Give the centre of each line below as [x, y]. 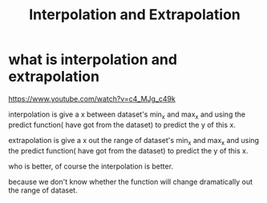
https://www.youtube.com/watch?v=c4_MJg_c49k [92, 98]
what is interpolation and [93, 60]
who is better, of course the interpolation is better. [91, 166]
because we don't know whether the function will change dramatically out [130, 181]
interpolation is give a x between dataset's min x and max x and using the [127, 115]
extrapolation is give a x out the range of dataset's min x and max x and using [133, 141]
